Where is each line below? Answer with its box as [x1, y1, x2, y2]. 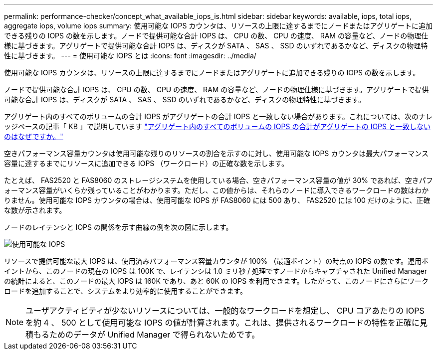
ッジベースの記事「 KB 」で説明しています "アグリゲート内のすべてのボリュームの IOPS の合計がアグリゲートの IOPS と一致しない [4, 122, 431, 131]
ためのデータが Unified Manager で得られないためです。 [49, 330, 260, 340]
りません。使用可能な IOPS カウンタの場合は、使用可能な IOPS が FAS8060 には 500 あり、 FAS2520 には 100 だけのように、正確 [4, 196, 431, 204]
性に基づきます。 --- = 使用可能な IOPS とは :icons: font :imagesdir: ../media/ [4, 51, 256, 60]
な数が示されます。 [4, 206, 66, 214]
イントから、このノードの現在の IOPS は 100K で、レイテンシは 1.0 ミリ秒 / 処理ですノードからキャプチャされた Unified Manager [4, 267, 428, 275]
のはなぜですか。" [4, 132, 63, 141]
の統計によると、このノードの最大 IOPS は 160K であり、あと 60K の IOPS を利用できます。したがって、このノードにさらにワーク [4, 277, 429, 285]
